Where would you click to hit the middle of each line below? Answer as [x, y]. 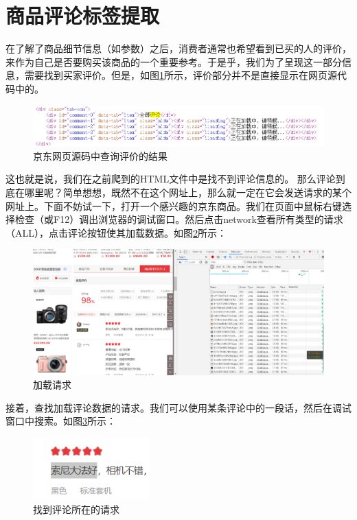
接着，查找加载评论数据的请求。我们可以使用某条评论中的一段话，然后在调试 [178, 407]
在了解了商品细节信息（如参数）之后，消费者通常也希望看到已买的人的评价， [178, 48]
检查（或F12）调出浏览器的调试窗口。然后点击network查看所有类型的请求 [179, 219]
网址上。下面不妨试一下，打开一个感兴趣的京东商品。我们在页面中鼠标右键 [174, 205]
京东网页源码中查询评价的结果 [100, 155]
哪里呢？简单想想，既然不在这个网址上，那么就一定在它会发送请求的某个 [188, 192]
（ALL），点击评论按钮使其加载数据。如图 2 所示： [116, 232]
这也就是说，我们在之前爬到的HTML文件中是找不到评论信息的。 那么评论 [171, 179]
